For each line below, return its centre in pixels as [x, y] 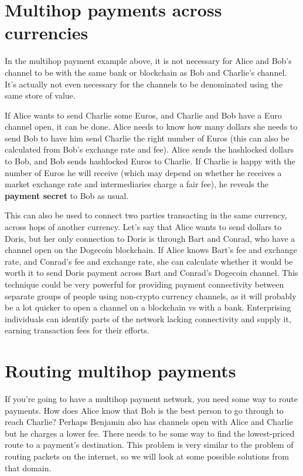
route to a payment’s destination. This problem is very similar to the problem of [149, 445]
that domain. [28, 467]
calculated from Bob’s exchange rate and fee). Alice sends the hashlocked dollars [149, 149]
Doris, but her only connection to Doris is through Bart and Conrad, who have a [150, 238]
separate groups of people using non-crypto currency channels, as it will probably [151, 296]
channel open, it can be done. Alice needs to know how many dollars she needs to [151, 126]
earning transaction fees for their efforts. [77, 330]
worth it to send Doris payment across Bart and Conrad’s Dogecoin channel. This [151, 273]
